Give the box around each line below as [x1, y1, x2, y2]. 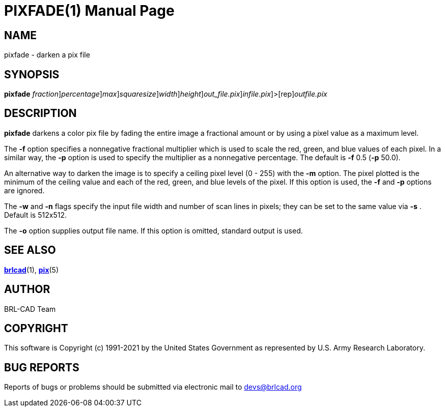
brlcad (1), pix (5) [4, 265, 59, 274]
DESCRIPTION [4, 107, 77, 120]
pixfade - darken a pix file [4, 50, 90, 60]
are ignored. [4, 186, 45, 195]
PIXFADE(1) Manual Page [4, 2, 175, 19]
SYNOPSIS [4, 68, 60, 81]
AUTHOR [4, 283, 50, 296]
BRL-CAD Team [4, 304, 56, 313]
